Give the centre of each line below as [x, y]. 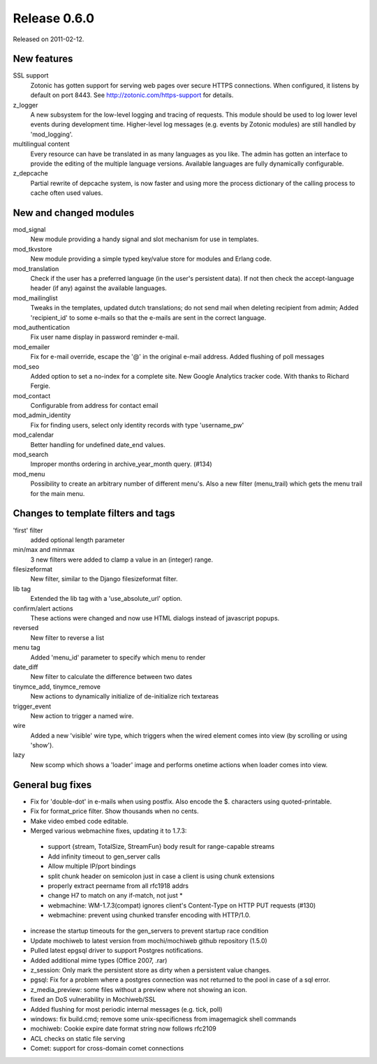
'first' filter [28, 530]
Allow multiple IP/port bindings [92, 866]
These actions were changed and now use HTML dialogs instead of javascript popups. [155, 618]
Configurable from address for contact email [94, 406]
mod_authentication [41, 327]
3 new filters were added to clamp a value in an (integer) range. [122, 560]
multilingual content [41, 144]
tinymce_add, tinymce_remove [57, 686]
